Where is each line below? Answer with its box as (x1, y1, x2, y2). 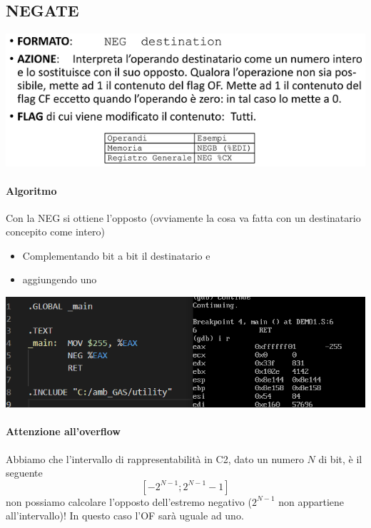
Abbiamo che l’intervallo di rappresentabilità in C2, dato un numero (6, 451, 304, 466)
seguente (6, 465, 43, 480)
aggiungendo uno (22, 272, 97, 287)
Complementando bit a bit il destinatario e (22, 248, 210, 263)
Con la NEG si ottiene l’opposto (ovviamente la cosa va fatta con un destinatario (6, 210, 361, 225)
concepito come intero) (6, 224, 105, 239)
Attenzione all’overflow (6, 424, 121, 439)
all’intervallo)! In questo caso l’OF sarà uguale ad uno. (6, 508, 244, 523)
